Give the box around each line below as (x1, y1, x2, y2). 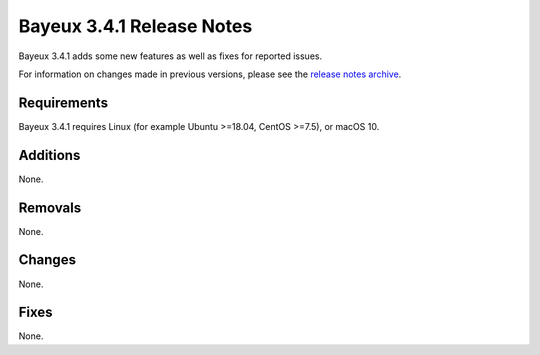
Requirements (18, 94, 109, 111)
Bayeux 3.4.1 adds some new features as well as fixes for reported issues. (18, 50, 323, 62)
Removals (18, 199, 82, 216)
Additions (18, 146, 81, 164)
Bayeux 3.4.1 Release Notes (18, 15, 253, 37)
